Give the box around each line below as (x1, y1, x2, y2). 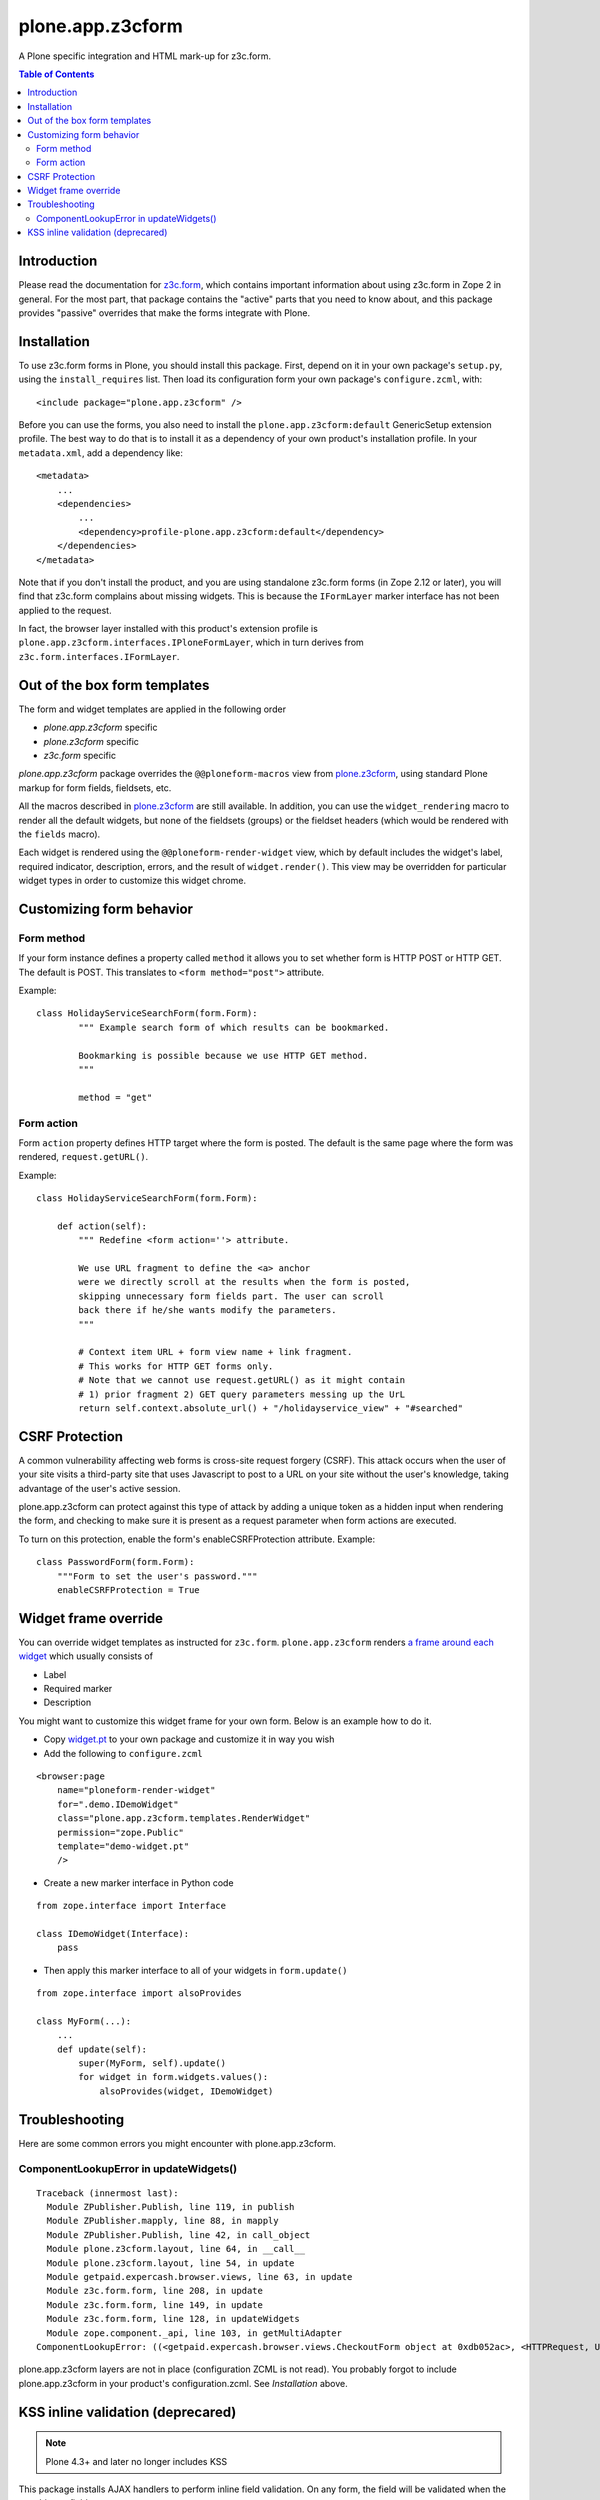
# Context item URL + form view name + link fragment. (78, 1346, 353, 1358)
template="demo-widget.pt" (56, 1840, 190, 1852)
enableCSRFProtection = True (56, 1584, 200, 1595)
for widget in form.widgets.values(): (78, 2071, 269, 2083)
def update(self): (56, 2043, 148, 2055)
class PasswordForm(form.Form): (36, 1556, 195, 1568)
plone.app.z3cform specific (43, 721, 158, 734)
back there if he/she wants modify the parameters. (78, 1305, 337, 1316)
